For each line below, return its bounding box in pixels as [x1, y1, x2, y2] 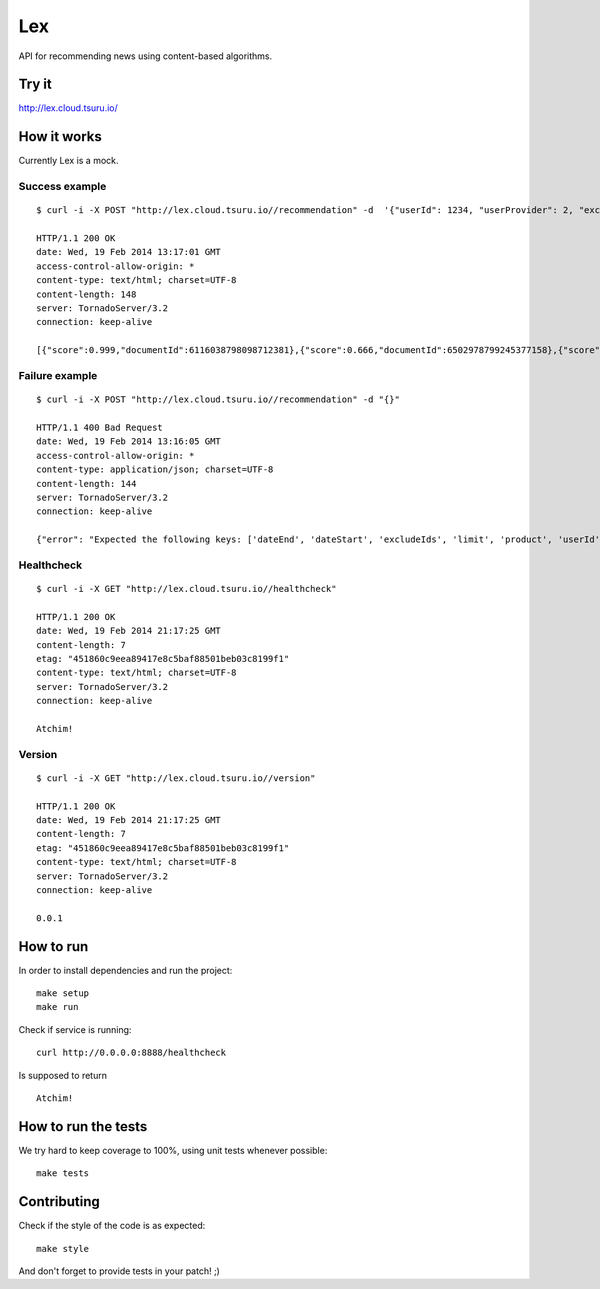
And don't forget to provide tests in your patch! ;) [18, 1265, 220, 1277]
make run [36, 1001, 79, 1013]
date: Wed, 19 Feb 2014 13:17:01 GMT [36, 246, 222, 258]
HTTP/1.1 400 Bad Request [36, 421, 164, 433]
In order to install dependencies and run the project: [18, 964, 233, 976]
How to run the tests [18, 1118, 148, 1135]
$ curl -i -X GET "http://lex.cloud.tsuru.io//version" [36, 772, 316, 784]
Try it [18, 76, 52, 93]
